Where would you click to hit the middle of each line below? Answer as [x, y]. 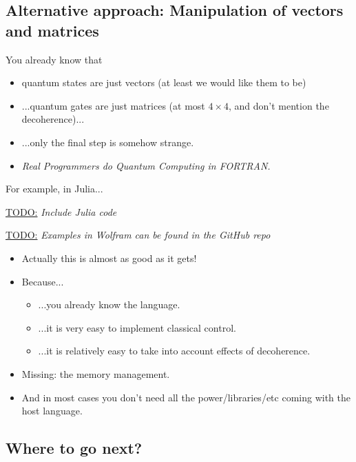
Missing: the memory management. [96, 373]
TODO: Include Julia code [61, 211]
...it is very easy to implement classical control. [137, 327]
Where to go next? [74, 448]
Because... [43, 281]
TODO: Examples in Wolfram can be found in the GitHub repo [138, 235]
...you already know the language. [109, 304]
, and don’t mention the [279, 105]
